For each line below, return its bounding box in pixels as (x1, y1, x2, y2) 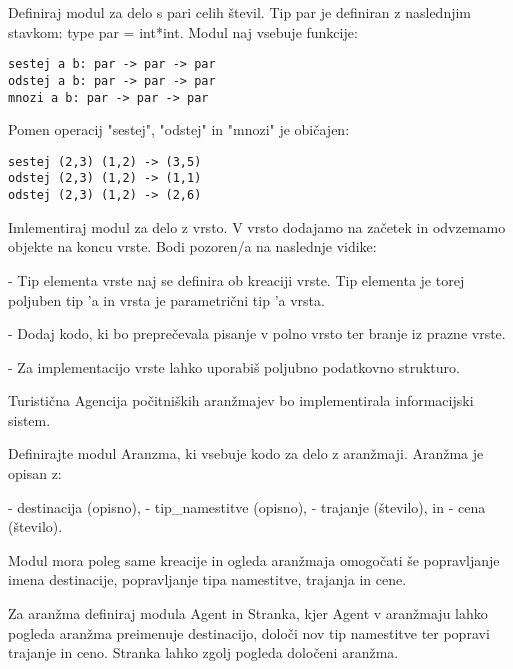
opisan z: (8, 463, 62, 484)
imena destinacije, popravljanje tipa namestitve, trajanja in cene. (8, 569, 407, 590)
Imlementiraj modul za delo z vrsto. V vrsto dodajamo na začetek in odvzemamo (8, 216, 506, 237)
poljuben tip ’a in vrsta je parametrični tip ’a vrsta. (8, 289, 325, 310)
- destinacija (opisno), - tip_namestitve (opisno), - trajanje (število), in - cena (8, 496, 486, 517)
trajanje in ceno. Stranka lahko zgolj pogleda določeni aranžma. (8, 642, 399, 663)
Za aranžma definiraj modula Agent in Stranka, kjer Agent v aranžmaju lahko (8, 603, 488, 624)
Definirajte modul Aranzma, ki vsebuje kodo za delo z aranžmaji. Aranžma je (8, 443, 484, 464)
